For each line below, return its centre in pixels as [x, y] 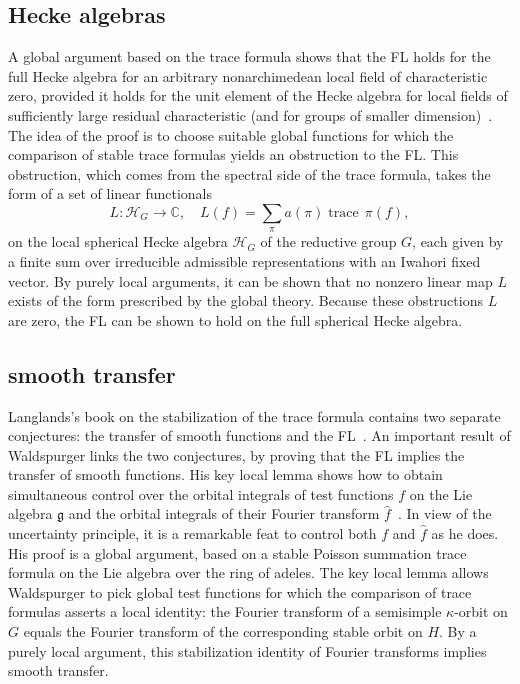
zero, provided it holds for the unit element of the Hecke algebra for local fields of [258, 95]
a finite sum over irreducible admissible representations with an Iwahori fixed [244, 260]
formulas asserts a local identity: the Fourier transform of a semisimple [225, 611]
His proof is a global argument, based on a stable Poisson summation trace [237, 552]
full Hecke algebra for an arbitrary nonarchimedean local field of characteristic [248, 75]
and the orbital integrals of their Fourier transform [224, 513]
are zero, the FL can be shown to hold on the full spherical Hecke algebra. [235, 319]
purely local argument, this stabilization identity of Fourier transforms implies [247, 650]
